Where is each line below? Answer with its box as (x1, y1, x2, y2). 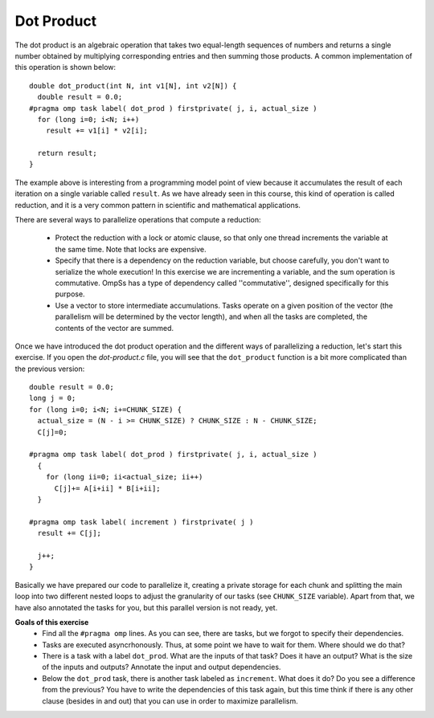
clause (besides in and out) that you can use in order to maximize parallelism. (42, 696, 298, 706)
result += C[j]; (37, 528, 102, 538)
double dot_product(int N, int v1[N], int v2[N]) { (29, 81, 237, 90)
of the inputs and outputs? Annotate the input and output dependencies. (42, 663, 281, 672)
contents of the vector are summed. (55, 323, 174, 332)
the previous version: (14, 364, 85, 373)
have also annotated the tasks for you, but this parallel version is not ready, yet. (14, 602, 278, 612)
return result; (37, 149, 97, 158)
